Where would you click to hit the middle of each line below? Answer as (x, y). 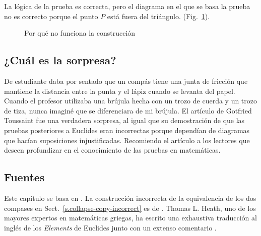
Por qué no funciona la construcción (80, 33)
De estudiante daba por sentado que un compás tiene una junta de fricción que (126, 81)
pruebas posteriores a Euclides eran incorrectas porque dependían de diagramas (127, 130)
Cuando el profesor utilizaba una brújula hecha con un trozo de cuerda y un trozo (131, 101)
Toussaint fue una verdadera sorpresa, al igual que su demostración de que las (124, 120)
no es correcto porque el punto (51, 16)
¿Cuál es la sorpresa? (60, 60)
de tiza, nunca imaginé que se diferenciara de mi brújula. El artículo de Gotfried (128, 110)
